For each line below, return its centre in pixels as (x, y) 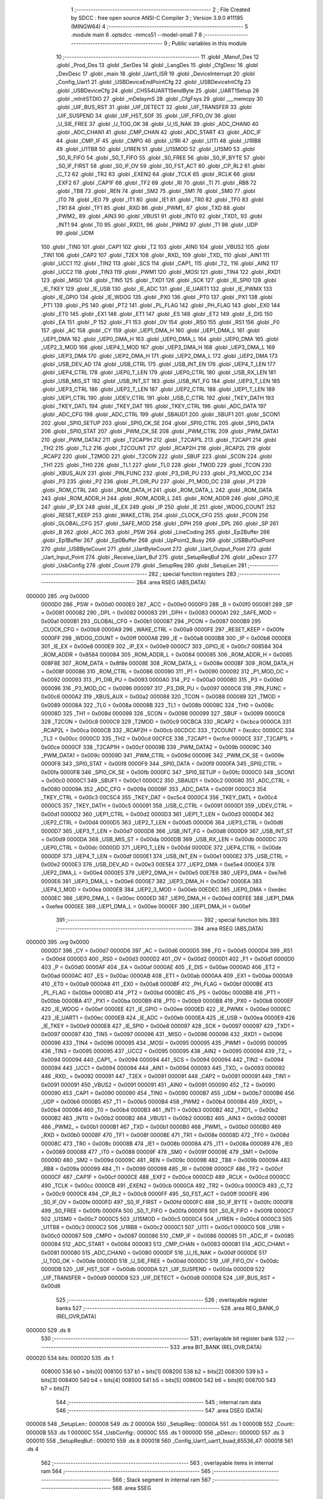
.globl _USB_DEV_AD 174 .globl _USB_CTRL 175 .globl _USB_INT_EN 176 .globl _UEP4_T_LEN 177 (159, 364)
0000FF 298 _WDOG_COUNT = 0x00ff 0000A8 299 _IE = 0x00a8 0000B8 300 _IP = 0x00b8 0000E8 (166, 638)
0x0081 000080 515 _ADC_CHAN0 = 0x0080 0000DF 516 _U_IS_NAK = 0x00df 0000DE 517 (154, 1253)
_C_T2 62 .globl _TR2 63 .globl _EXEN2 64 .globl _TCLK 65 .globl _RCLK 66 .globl (156, 174)
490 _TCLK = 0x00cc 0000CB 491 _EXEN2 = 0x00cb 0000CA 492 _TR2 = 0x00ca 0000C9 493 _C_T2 (167, 1185)
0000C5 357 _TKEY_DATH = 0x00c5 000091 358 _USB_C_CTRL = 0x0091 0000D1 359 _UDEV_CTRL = (167, 806)
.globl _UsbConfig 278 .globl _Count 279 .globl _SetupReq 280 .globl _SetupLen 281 (144, 565)
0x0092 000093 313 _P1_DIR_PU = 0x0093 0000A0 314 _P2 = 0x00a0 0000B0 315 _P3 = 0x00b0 (162, 680)
